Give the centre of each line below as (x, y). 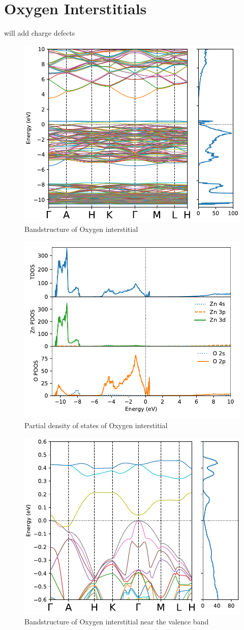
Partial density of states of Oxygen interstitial (96, 425)
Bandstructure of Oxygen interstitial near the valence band (117, 622)
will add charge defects (40, 33)
